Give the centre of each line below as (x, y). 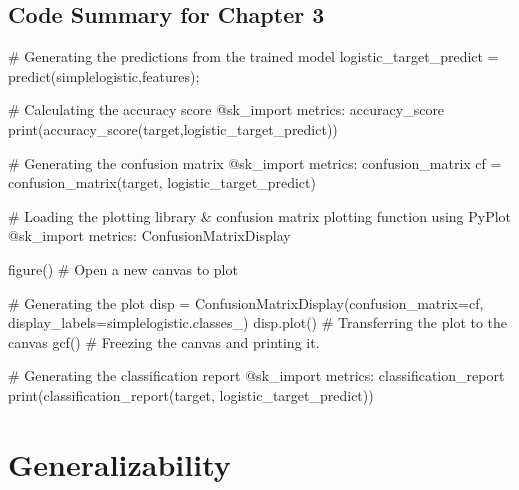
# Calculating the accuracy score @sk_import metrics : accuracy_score (226, 109)
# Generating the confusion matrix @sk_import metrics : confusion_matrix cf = (255, 162)
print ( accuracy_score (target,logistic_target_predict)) (173, 128)
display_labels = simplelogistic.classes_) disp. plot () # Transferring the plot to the (258, 322)
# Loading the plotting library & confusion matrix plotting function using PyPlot (260, 215)
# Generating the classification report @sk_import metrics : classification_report (256, 375)
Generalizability (119, 463)
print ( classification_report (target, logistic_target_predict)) (191, 394)
